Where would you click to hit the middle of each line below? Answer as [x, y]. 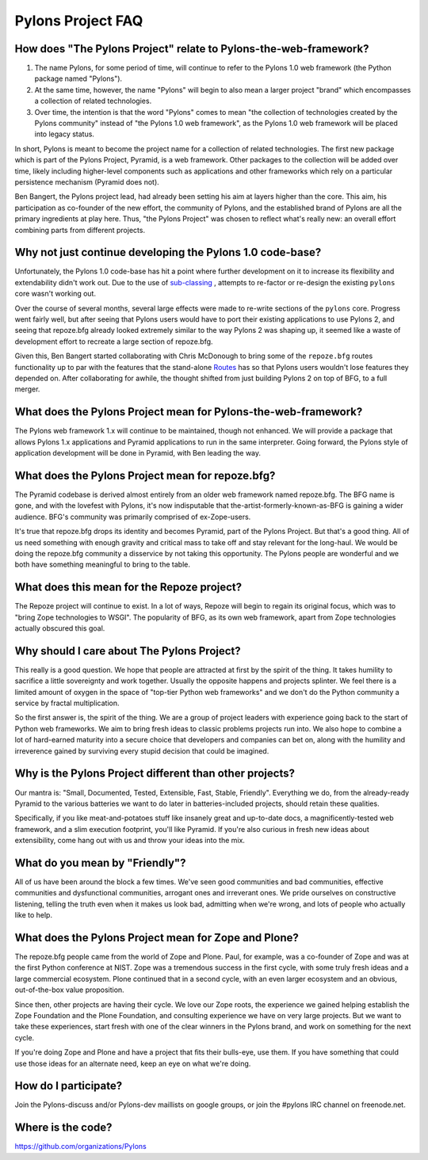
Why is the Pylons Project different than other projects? [155, 774]
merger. [27, 389]
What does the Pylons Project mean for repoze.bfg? [145, 475]
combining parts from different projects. [80, 230]
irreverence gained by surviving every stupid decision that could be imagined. [142, 751]
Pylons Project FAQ [79, 21]
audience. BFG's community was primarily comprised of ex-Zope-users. [133, 517]
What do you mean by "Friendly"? [100, 862]
